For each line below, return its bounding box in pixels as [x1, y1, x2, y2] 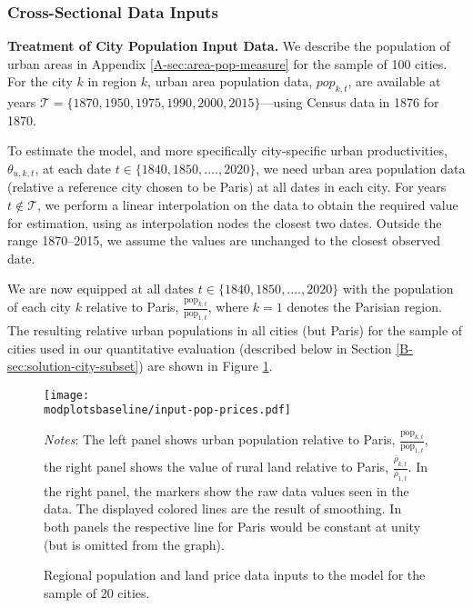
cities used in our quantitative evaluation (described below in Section [7, 338, 392, 357]
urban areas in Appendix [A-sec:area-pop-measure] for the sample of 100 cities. [7, 54, 448, 73]
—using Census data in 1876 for [260, 93, 439, 112]
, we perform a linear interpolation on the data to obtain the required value [37, 195, 458, 214]
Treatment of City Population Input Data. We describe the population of [7, 36, 450, 55]
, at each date [35, 158, 111, 177]
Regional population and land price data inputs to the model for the [44, 565, 426, 584]
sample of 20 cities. [44, 583, 150, 602]
